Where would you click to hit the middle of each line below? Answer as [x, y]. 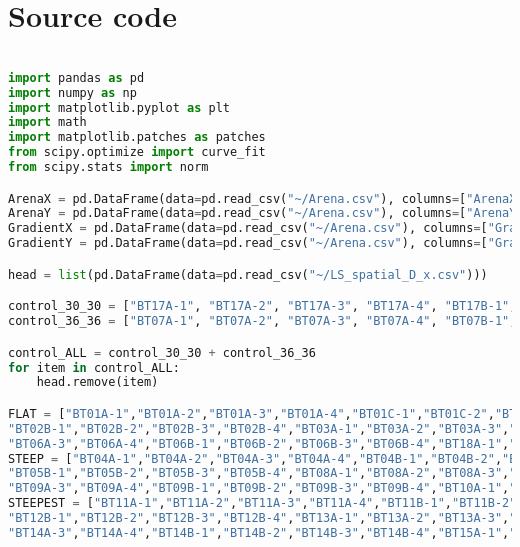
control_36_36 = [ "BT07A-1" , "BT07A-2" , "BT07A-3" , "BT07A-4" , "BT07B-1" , [262, 321]
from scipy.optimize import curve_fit [137, 152]
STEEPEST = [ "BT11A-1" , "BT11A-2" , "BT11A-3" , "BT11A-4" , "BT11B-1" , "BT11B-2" [262, 503]
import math [47, 122]
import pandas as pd [76, 77]
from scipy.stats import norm [108, 167]
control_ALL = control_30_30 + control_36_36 [162, 352]
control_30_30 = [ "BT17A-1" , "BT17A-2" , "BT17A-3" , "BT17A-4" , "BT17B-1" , [262, 306]
